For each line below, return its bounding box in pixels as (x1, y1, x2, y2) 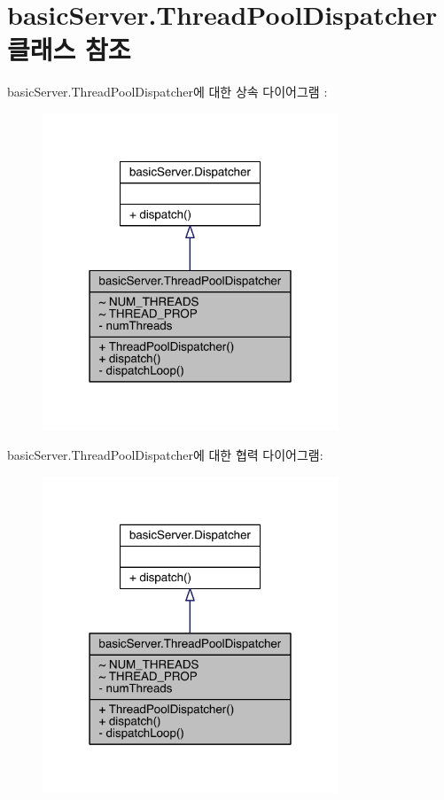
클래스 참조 (7, 31, 131, 67)
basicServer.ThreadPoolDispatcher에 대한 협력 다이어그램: (7, 446, 323, 464)
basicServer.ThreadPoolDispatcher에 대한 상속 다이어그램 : (7, 82, 328, 101)
